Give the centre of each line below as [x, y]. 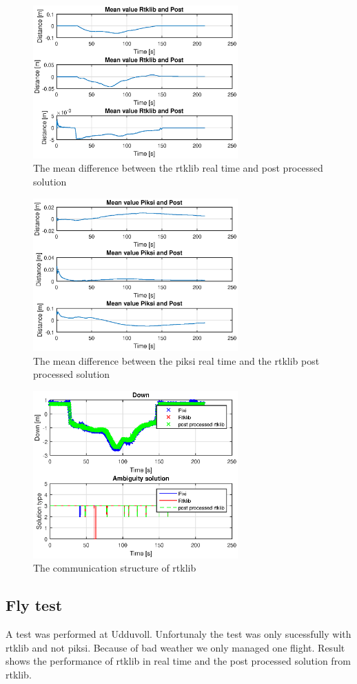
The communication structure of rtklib [115, 568]
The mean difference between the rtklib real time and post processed [178, 168]
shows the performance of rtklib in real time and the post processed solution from [178, 661]
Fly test [34, 605]
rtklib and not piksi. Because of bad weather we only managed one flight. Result [175, 647]
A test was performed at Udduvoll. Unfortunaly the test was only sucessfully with [178, 634]
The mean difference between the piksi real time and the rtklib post [176, 360]
